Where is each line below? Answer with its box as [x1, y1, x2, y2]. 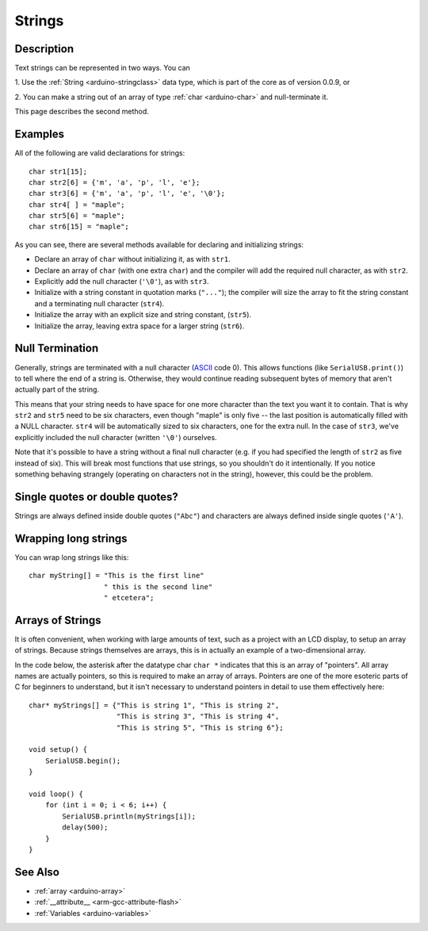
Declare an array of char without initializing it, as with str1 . [34, 255, 231, 264]
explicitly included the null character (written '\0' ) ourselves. [14, 432, 217, 442]
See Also [14, 865, 59, 879]
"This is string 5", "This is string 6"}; [116, 722, 285, 732]
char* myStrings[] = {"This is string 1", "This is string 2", [29, 700, 280, 710]
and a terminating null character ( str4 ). [34, 298, 165, 308]
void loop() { [29, 790, 83, 799]
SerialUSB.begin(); [44, 756, 121, 765]
